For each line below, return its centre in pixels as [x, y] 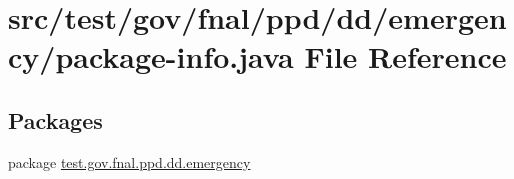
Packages [55, 119]
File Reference [405, 56]
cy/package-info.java [151, 56]
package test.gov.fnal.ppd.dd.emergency [129, 161]
